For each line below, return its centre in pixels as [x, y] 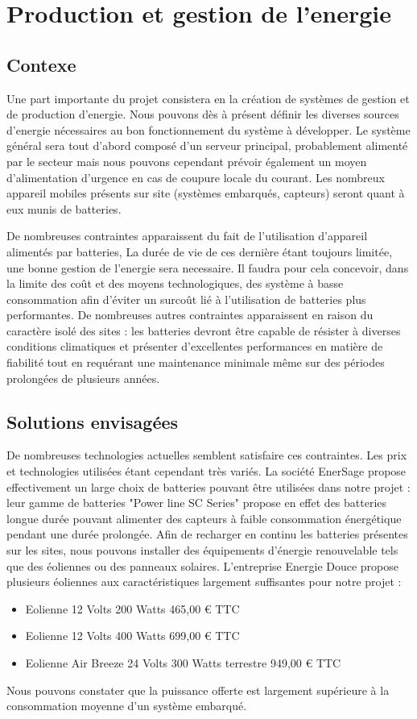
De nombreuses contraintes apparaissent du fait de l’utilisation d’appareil [187, 236]
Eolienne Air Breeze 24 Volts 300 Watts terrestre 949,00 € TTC [183, 663]
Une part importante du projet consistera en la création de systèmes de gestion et [208, 98]
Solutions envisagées [93, 421]
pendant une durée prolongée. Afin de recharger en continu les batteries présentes [207, 534]
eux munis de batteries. [64, 208]
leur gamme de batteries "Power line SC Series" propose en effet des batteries [197, 503]
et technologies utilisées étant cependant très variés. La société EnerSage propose [206, 471]
